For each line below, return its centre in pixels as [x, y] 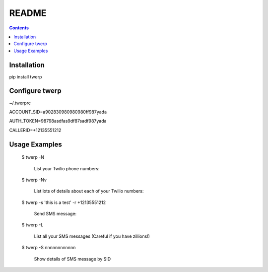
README [28, 13]
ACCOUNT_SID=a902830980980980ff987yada [58, 112]
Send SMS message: [55, 214]
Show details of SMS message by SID [72, 259]
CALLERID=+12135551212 [35, 130]
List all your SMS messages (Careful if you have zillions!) [92, 236]
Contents [19, 28]
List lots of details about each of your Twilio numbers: [89, 191]
